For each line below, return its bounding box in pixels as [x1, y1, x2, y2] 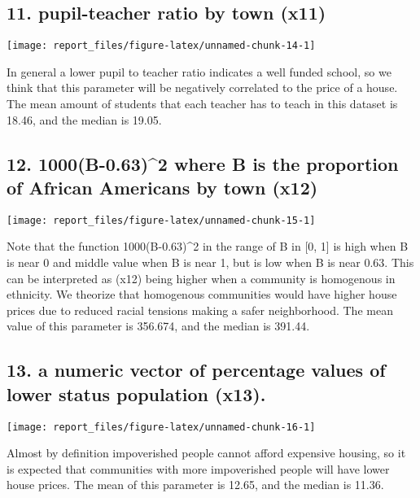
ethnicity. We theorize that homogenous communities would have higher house [7, 286, 397, 303]
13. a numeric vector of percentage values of [7, 357, 386, 382]
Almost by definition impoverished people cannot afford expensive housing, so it [7, 444, 406, 461]
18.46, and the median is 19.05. [7, 111, 162, 128]
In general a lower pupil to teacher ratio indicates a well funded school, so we [7, 63, 392, 80]
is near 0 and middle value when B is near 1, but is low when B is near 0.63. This [7, 254, 414, 271]
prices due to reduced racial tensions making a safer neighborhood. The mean [7, 301, 393, 318]
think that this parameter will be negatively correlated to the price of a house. [7, 79, 398, 96]
